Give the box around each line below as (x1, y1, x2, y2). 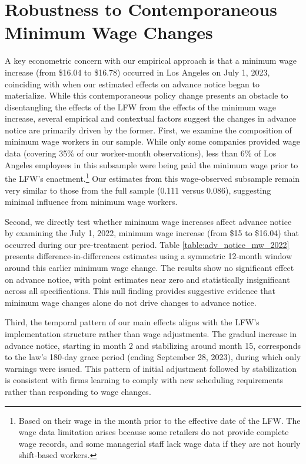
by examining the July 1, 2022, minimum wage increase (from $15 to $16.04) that (5, 227, 300, 239)
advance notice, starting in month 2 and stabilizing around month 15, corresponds (5, 339, 301, 351)
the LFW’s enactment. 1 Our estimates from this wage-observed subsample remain (5, 171, 300, 184)
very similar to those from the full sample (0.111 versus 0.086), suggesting (5, 184, 271, 196)
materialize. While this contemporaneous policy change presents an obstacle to (5, 89, 288, 102)
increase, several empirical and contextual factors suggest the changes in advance (5, 112, 296, 125)
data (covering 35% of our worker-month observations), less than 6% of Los (5, 147, 277, 159)
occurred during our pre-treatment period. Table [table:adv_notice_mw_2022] (5, 238, 290, 250)
